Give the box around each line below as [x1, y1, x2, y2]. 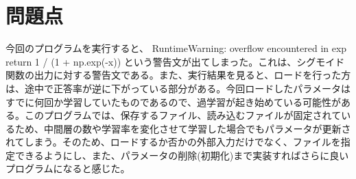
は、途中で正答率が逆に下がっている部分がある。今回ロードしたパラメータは [5, 81, 351, 95]
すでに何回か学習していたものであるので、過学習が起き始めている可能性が [5, 94, 342, 109]
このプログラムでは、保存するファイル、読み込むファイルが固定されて [24, 108, 342, 122]
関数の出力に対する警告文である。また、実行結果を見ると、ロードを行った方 [5, 68, 351, 82]
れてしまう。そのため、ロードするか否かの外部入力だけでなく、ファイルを [5, 135, 341, 149]
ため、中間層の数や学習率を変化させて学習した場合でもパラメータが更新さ [14, 121, 351, 135]
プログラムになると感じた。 [5, 161, 130, 176]
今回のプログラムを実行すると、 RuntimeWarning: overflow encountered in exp [5, 41, 347, 55]
